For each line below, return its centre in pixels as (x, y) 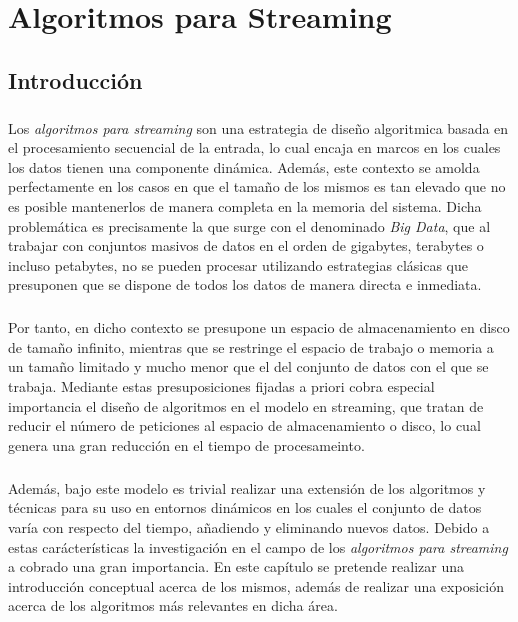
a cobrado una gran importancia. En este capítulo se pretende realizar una (236, 566)
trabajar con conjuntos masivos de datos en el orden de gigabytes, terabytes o (246, 245)
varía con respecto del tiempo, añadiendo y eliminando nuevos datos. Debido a (249, 526)
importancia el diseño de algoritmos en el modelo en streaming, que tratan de (246, 405)
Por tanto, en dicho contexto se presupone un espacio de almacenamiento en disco (259, 327)
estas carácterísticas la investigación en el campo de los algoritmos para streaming (258, 546)
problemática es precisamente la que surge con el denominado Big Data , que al (249, 225)
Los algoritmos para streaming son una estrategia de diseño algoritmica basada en (258, 127)
